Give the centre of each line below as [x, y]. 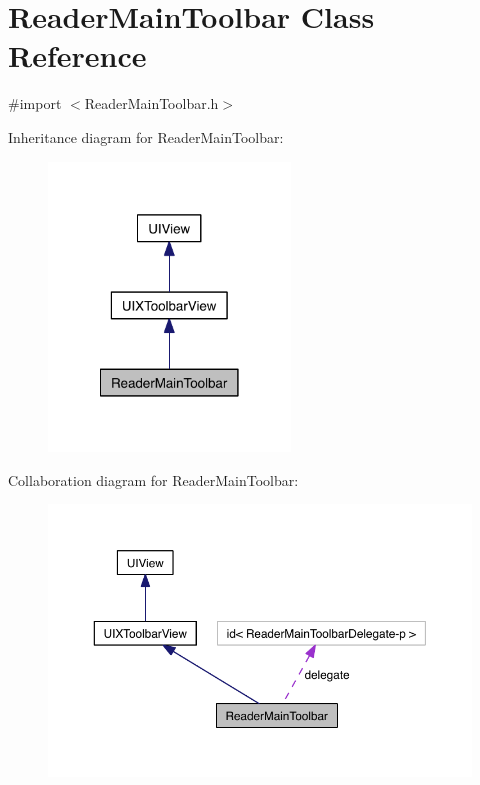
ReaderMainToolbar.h [151, 103]
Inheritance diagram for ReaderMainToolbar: [146, 136]
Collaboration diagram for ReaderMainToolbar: [153, 479]
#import [35, 103]
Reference [77, 55]
